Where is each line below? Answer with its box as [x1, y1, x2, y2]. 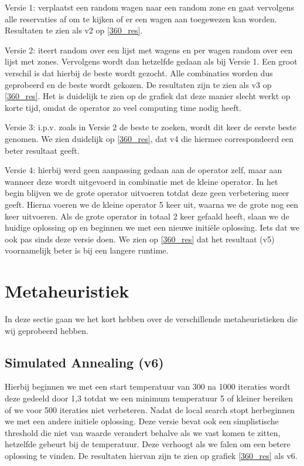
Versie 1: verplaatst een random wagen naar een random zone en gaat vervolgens [5, 1, 294, 13]
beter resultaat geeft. [5, 144, 80, 156]
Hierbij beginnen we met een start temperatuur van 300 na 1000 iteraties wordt [5, 380, 291, 393]
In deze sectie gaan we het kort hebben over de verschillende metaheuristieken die [5, 313, 298, 325]
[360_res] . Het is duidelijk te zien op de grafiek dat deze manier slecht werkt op [5, 90, 291, 102]
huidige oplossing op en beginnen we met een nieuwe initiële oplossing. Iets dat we [5, 221, 300, 234]
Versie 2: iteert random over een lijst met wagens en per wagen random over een [5, 43, 293, 56]
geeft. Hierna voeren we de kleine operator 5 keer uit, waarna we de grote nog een [5, 198, 299, 210]
